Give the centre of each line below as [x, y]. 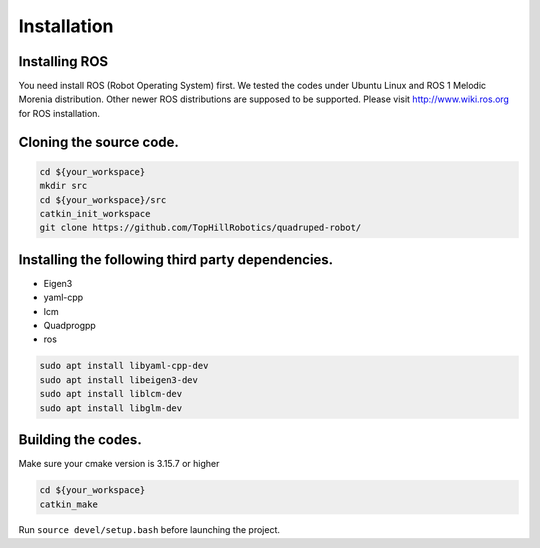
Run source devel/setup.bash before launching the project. [149, 530]
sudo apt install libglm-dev [111, 408]
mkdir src [63, 186]
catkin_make [69, 504]
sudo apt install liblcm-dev [111, 394]
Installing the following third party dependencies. [176, 259]
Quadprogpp [70, 326]
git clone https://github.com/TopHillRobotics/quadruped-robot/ [200, 228]
